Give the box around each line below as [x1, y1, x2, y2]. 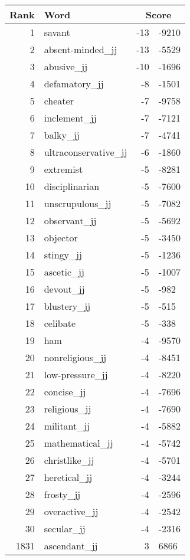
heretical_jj [44, 470, 93, 484]
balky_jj [44, 128, 80, 142]
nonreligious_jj [44, 351, 107, 364]
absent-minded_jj [44, 42, 117, 56]
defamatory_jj [44, 77, 104, 90]
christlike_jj [44, 453, 94, 467]
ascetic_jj [44, 265, 84, 279]
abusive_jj [44, 60, 88, 73]
